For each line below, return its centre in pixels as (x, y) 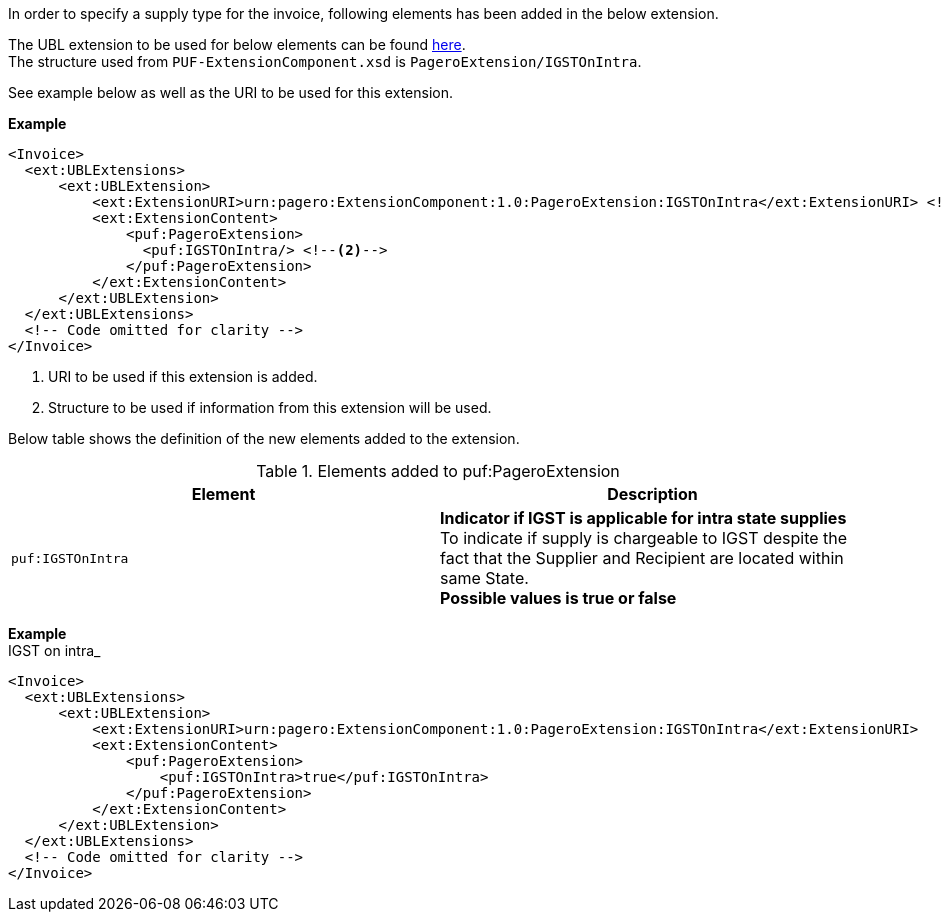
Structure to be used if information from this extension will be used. (270, 407)
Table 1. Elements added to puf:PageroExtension (438, 471)
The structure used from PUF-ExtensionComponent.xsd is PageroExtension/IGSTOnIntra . (325, 61)
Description (652, 494)
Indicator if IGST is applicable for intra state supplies (643, 518)
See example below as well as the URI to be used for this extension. (230, 92)
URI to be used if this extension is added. (183, 376)
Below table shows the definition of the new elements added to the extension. (264, 438)
